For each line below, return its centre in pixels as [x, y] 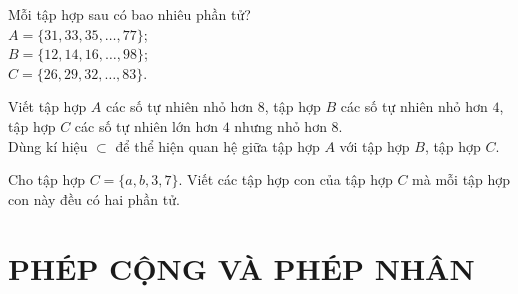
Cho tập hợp [47, 179]
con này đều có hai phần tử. [94, 198]
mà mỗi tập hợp [461, 179]
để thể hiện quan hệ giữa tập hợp [217, 145]
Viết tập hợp [47, 106]
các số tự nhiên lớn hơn [146, 125]
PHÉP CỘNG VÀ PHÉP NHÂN [241, 267]
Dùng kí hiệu [48, 145]
